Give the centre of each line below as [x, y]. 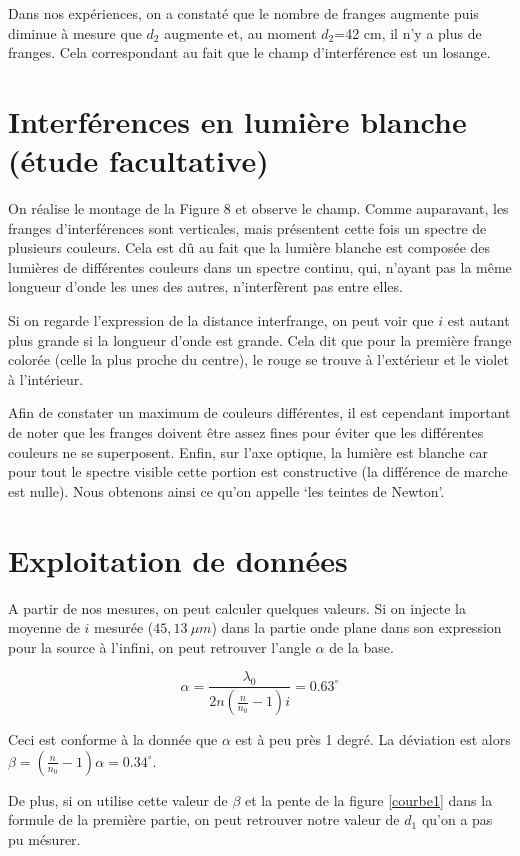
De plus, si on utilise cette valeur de [118, 799]
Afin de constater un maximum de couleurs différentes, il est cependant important [259, 412]
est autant [478, 320]
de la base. [361, 646]
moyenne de [44, 627]
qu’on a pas [457, 819]
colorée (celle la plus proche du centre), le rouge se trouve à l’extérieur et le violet [258, 359]
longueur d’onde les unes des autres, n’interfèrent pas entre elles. [205, 286]
